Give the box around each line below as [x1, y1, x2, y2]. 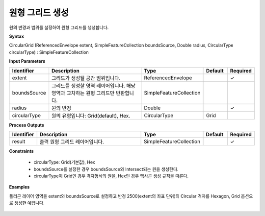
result [12, 138, 26, 144]
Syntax [9, 33, 24, 39]
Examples [9, 184, 30, 190]
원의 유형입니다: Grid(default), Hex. [52, 112, 131, 119]
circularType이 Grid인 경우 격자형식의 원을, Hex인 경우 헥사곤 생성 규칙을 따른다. [33, 173, 189, 179]
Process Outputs [9, 122, 44, 128]
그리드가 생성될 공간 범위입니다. [52, 74, 121, 81]
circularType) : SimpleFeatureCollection [9, 49, 89, 55]
